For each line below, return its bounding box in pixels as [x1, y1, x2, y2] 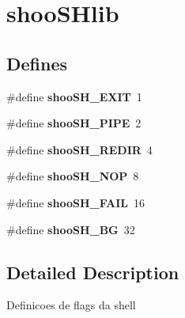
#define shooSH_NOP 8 [6, 168, 139, 184]
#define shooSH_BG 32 [6, 221, 135, 237]
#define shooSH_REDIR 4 [6, 141, 153, 157]
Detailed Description [6, 259, 179, 284]
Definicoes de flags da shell [6, 297, 136, 313]
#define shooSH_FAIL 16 [6, 194, 145, 210]
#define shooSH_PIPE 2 [6, 115, 142, 131]
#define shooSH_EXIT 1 [6, 88, 142, 104]
